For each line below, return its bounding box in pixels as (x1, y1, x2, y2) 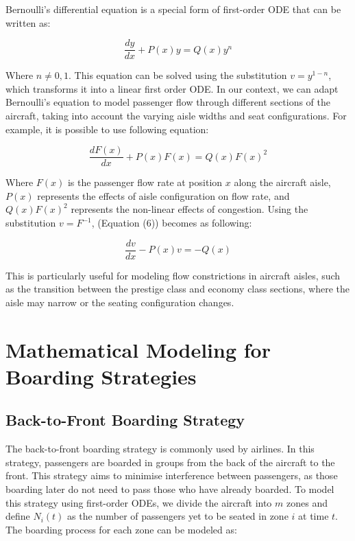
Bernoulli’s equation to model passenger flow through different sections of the (5, 95, 331, 109)
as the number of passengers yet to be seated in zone (67, 509, 289, 523)
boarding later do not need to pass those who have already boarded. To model (5, 482, 334, 496)
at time (298, 509, 329, 523)
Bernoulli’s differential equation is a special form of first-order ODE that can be (5, 2, 341, 16)
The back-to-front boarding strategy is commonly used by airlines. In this (5, 441, 315, 456)
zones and (286, 495, 328, 509)
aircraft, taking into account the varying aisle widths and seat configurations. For (5, 108, 347, 123)
